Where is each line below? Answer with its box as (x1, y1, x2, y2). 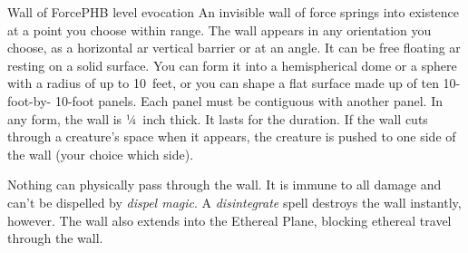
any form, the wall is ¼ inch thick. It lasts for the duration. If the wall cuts (7, 109, 428, 128)
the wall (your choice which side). (7, 144, 194, 163)
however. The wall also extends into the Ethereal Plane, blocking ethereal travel (7, 210, 452, 229)
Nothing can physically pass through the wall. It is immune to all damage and (7, 175, 442, 194)
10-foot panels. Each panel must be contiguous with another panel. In (54, 91, 443, 110)
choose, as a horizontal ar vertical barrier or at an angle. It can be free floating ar (7, 38, 461, 57)
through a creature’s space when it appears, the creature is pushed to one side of (7, 127, 456, 146)
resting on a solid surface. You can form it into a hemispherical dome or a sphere (7, 55, 457, 74)
